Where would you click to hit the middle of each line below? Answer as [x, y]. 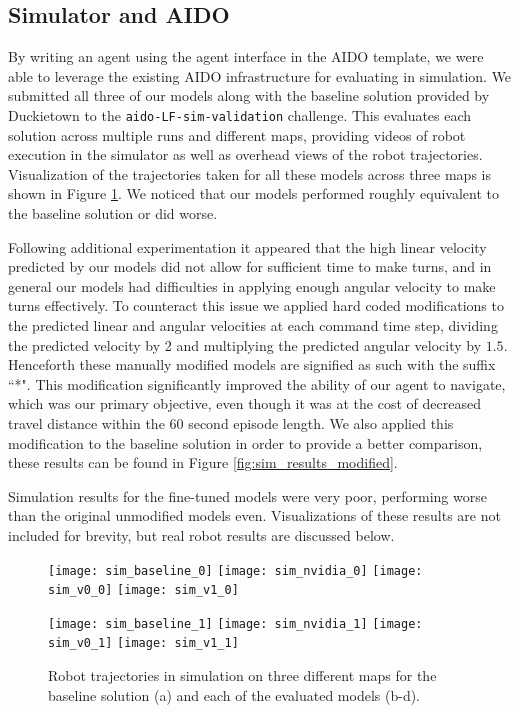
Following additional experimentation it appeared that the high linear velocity [247, 246]
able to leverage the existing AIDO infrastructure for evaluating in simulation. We [260, 75]
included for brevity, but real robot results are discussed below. [201, 534]
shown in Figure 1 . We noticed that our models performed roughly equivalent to [253, 193]
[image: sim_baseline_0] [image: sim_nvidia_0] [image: [235, 570]
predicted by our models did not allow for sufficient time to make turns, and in [250, 266]
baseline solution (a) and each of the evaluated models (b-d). [234, 694]
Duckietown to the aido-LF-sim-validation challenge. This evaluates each [240, 114]
